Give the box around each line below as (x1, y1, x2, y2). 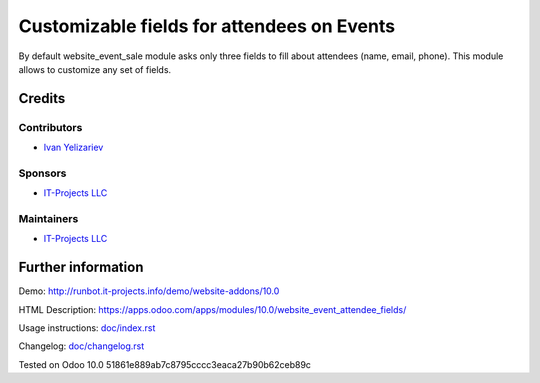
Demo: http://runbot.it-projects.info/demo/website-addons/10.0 (18, 285, 280, 297)
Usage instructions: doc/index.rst (18, 322, 156, 334)
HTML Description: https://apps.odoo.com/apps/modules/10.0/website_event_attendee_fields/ (18, 303, 407, 315)
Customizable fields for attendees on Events (18, 15, 395, 37)
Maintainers (18, 212, 79, 225)
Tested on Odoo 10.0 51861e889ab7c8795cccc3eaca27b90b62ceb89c (18, 358, 312, 370)
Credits (18, 90, 66, 107)
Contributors (18, 120, 83, 134)
